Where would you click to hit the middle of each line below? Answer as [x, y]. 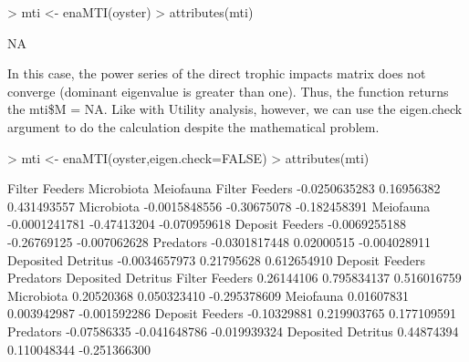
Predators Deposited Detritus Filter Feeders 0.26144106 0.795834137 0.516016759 [234, 278]
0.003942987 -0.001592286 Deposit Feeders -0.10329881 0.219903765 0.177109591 [232, 313]
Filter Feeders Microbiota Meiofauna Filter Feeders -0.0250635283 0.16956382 [224, 188]
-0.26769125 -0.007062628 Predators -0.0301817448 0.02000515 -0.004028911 [219, 241]
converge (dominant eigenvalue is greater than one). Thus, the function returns [228, 91]
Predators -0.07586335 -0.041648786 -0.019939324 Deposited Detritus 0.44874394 [233, 331]
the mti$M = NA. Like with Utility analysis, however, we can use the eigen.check [235, 109]
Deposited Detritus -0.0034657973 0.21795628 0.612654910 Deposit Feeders [217, 259]
